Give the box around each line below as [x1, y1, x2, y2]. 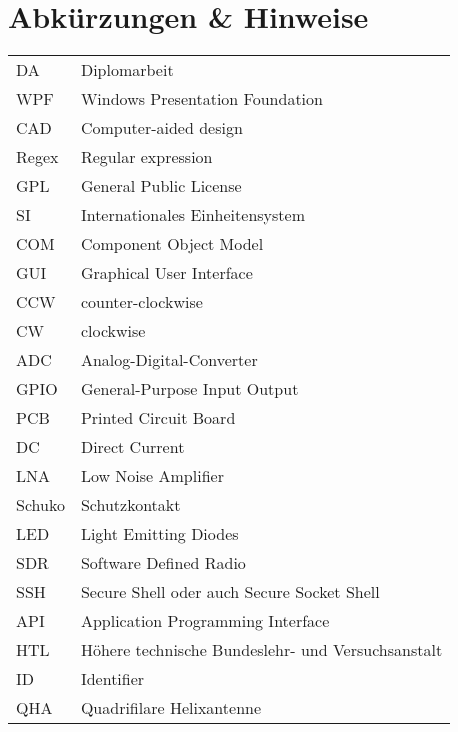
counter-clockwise [80, 290, 203, 314]
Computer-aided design [80, 116, 243, 140]
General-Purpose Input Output [80, 377, 299, 401]
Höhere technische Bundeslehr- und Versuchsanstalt [80, 638, 443, 662]
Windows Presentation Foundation [80, 87, 323, 111]
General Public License [80, 174, 242, 198]
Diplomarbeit [80, 58, 174, 82]
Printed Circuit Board [80, 406, 236, 430]
